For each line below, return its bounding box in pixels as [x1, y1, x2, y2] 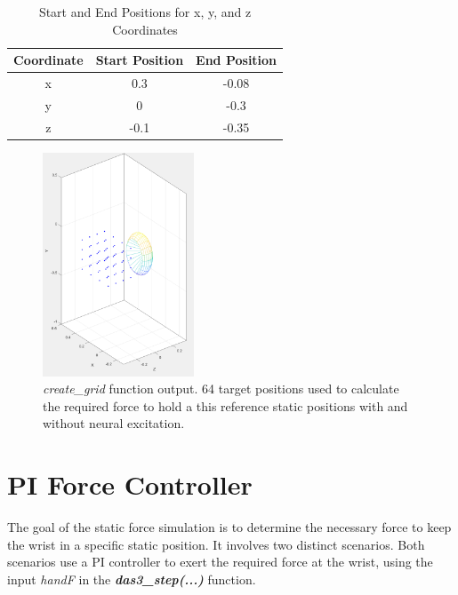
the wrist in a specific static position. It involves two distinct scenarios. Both [7, 535, 425, 553]
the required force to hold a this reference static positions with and [43, 396, 408, 415]
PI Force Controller [7, 466, 253, 503]
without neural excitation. [43, 414, 185, 432]
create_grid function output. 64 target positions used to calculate [43, 379, 399, 398]
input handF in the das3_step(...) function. [7, 569, 256, 588]
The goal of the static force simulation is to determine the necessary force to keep [7, 518, 452, 535]
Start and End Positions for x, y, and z [38, 3, 252, 20]
